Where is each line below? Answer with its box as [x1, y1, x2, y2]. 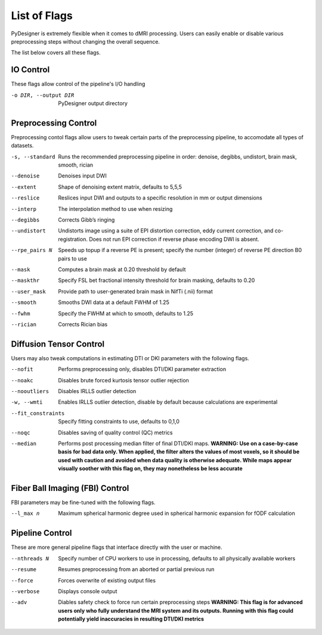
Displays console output [58, 587, 117, 594]
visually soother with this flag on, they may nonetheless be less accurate [58, 465, 243, 472]
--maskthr [11, 277, 40, 284]
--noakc [11, 377, 34, 384]
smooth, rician [58, 161, 94, 168]
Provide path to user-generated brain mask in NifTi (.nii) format [58, 287, 213, 295]
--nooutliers [11, 388, 49, 395]
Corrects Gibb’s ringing [58, 216, 115, 223]
